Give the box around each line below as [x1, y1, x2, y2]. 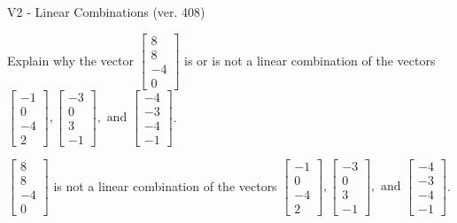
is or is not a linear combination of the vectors [184, 50, 436, 69]
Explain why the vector [7, 50, 134, 69]
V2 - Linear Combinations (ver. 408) [7, 3, 205, 20]
